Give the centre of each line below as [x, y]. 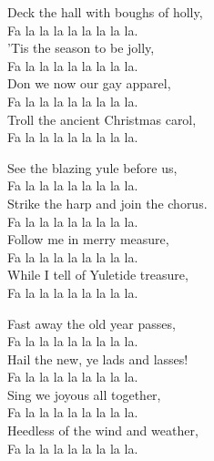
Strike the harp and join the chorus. [107, 203]
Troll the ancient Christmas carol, [102, 119]
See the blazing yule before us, [92, 167]
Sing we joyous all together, [84, 394]
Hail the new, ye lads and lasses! [98, 359]
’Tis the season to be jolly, [81, 48]
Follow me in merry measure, [88, 239]
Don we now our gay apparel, [89, 83]
